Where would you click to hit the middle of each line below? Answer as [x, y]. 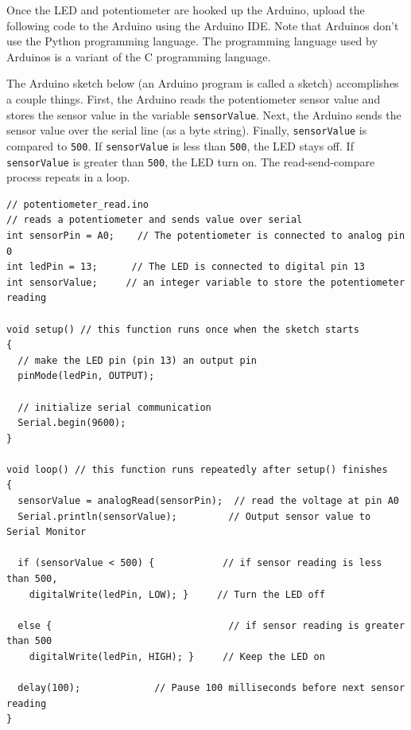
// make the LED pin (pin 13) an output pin [137, 360]
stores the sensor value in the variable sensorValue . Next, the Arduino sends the [204, 114]
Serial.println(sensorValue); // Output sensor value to [194, 516]
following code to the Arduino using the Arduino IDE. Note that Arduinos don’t [203, 25]
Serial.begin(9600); [72, 423]
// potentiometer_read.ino [78, 204]
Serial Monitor [47, 532]
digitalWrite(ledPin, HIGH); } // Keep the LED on [177, 657]
